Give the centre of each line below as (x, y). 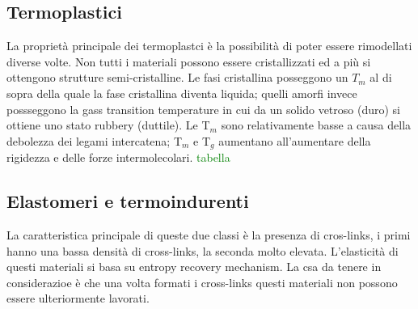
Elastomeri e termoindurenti (128, 201)
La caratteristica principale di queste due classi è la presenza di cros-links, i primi (209, 235)
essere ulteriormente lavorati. (78, 298)
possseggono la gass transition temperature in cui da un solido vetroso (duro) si (204, 109)
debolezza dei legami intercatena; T (95, 140)
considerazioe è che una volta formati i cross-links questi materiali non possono (202, 282)
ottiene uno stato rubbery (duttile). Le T (108, 125)
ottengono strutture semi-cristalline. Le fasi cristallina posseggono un (177, 77)
